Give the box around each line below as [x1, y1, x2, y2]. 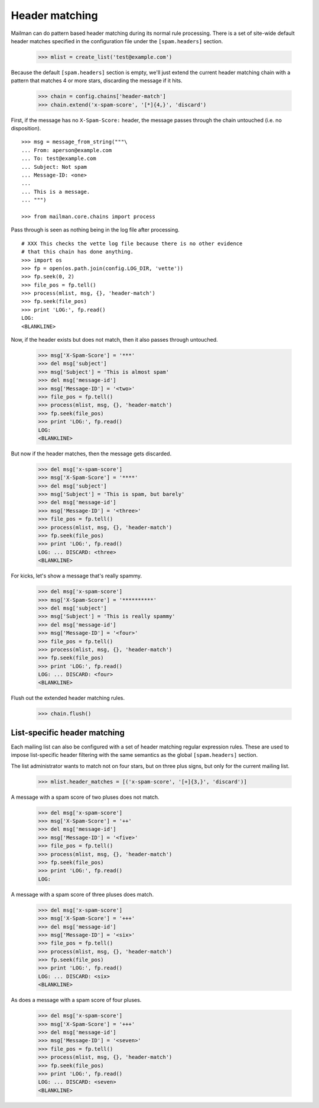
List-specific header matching [11, 727, 125, 737]
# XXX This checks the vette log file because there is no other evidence [21, 240, 243, 247]
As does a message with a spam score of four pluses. [11, 997, 142, 1004]
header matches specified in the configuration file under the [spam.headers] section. [11, 37, 223, 44]
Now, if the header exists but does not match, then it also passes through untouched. [11, 336, 218, 343]
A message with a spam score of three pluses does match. [11, 891, 154, 898]
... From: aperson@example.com [21, 147, 112, 153]
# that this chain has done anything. [21, 249, 134, 255]
